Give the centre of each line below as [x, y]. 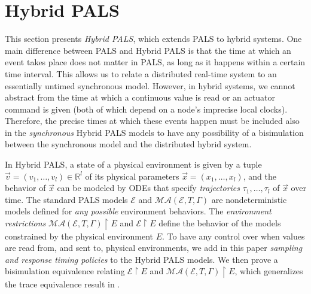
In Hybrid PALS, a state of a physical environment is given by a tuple [133, 164]
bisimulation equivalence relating [65, 271]
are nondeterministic [249, 199]
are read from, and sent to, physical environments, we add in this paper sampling [154, 248]
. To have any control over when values [233, 236]
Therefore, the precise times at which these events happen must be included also [152, 121]
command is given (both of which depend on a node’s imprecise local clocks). [146, 109]
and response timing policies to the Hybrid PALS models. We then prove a [141, 259]
